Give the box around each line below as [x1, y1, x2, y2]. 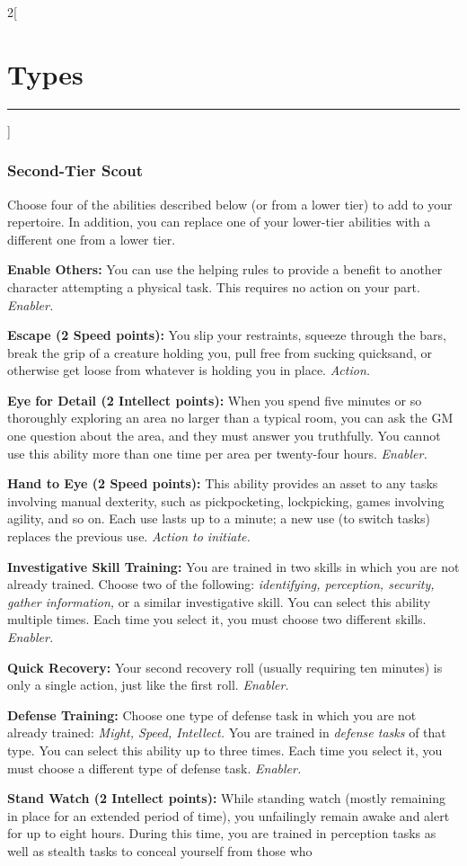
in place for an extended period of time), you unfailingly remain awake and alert [7, 806, 450, 825]
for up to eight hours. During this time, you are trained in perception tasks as [7, 824, 436, 843]
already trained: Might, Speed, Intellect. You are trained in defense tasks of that [7, 723, 446, 742]
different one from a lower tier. [7, 229, 176, 248]
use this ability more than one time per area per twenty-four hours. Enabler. [7, 443, 427, 462]
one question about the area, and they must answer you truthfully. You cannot [7, 426, 441, 445]
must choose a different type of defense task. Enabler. [7, 758, 302, 777]
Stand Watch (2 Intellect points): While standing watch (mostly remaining [7, 789, 445, 808]
